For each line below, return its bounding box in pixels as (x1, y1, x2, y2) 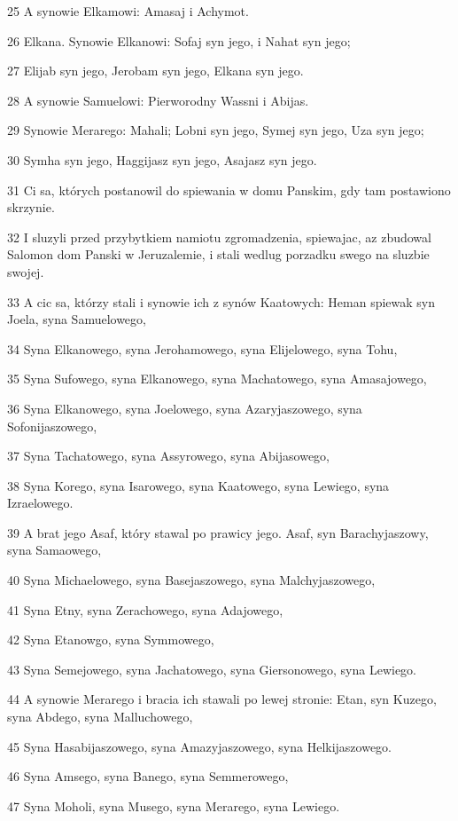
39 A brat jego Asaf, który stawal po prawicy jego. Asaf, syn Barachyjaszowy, (7, 523, 429, 541)
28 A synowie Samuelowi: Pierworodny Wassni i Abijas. (7, 91, 309, 109)
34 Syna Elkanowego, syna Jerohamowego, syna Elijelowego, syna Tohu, (7, 339, 398, 358)
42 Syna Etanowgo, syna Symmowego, (7, 630, 214, 649)
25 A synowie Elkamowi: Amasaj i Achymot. (7, 2, 249, 20)
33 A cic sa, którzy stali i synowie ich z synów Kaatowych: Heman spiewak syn (7, 292, 436, 311)
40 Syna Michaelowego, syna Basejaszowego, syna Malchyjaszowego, (7, 571, 376, 589)
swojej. (7, 262, 44, 280)
